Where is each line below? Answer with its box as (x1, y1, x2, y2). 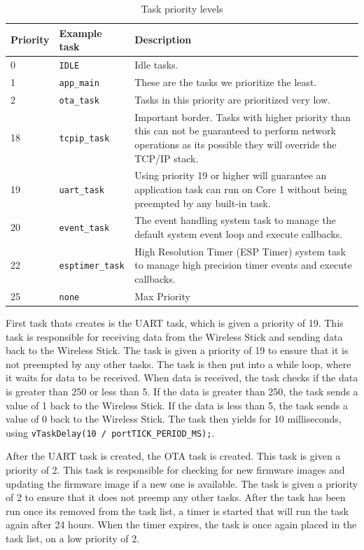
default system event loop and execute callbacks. (134, 227, 343, 241)
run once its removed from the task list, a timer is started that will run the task (6, 503, 349, 518)
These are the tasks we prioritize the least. (134, 74, 317, 89)
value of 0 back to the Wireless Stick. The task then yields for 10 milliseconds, (6, 411, 342, 426)
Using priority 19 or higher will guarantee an (134, 168, 327, 183)
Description (134, 32, 192, 47)
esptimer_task (59, 261, 125, 272)
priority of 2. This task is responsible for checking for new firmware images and (6, 463, 345, 477)
